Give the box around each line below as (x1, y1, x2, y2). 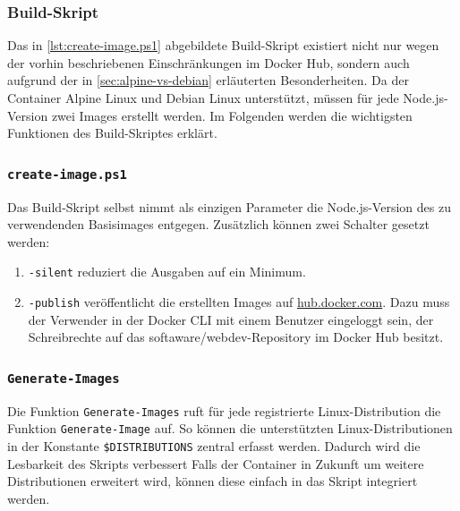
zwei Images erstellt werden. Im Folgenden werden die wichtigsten (51, 106, 413, 124)
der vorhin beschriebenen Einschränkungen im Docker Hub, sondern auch (7, 53, 410, 72)
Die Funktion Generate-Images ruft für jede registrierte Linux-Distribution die (7, 401, 441, 420)
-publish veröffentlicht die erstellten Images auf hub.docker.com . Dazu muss (28, 293, 450, 311)
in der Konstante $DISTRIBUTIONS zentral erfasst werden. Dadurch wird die (7, 436, 421, 455)
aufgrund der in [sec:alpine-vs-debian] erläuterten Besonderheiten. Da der (7, 71, 409, 89)
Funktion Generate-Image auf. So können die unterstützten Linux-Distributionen (7, 419, 453, 438)
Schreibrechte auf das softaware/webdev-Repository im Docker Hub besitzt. (28, 328, 444, 346)
